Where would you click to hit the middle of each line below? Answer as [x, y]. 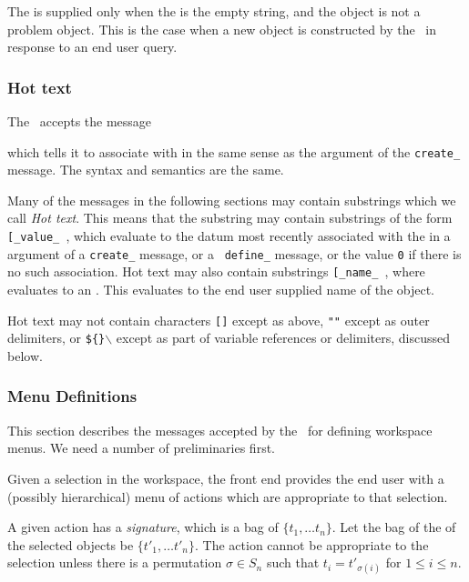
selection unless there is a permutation [115, 562]
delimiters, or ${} [56, 338]
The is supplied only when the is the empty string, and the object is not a [214, 11]
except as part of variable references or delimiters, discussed [283, 338]
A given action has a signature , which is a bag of [143, 527]
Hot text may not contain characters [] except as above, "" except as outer [219, 320]
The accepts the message [80, 121]
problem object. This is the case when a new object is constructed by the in [222, 29]
